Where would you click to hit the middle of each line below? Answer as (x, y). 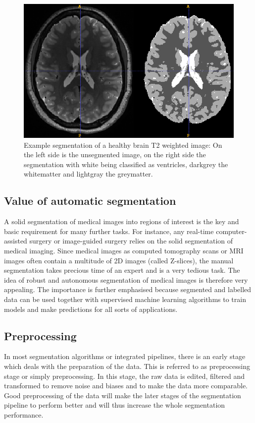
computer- (231, 231)
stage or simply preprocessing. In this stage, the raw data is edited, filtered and (125, 376)
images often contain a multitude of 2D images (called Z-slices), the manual (119, 260)
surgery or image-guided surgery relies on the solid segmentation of (131, 241)
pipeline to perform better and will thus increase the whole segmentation (115, 405)
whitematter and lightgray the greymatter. (88, 174)
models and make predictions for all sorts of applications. (91, 309)
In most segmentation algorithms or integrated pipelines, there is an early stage (125, 356)
